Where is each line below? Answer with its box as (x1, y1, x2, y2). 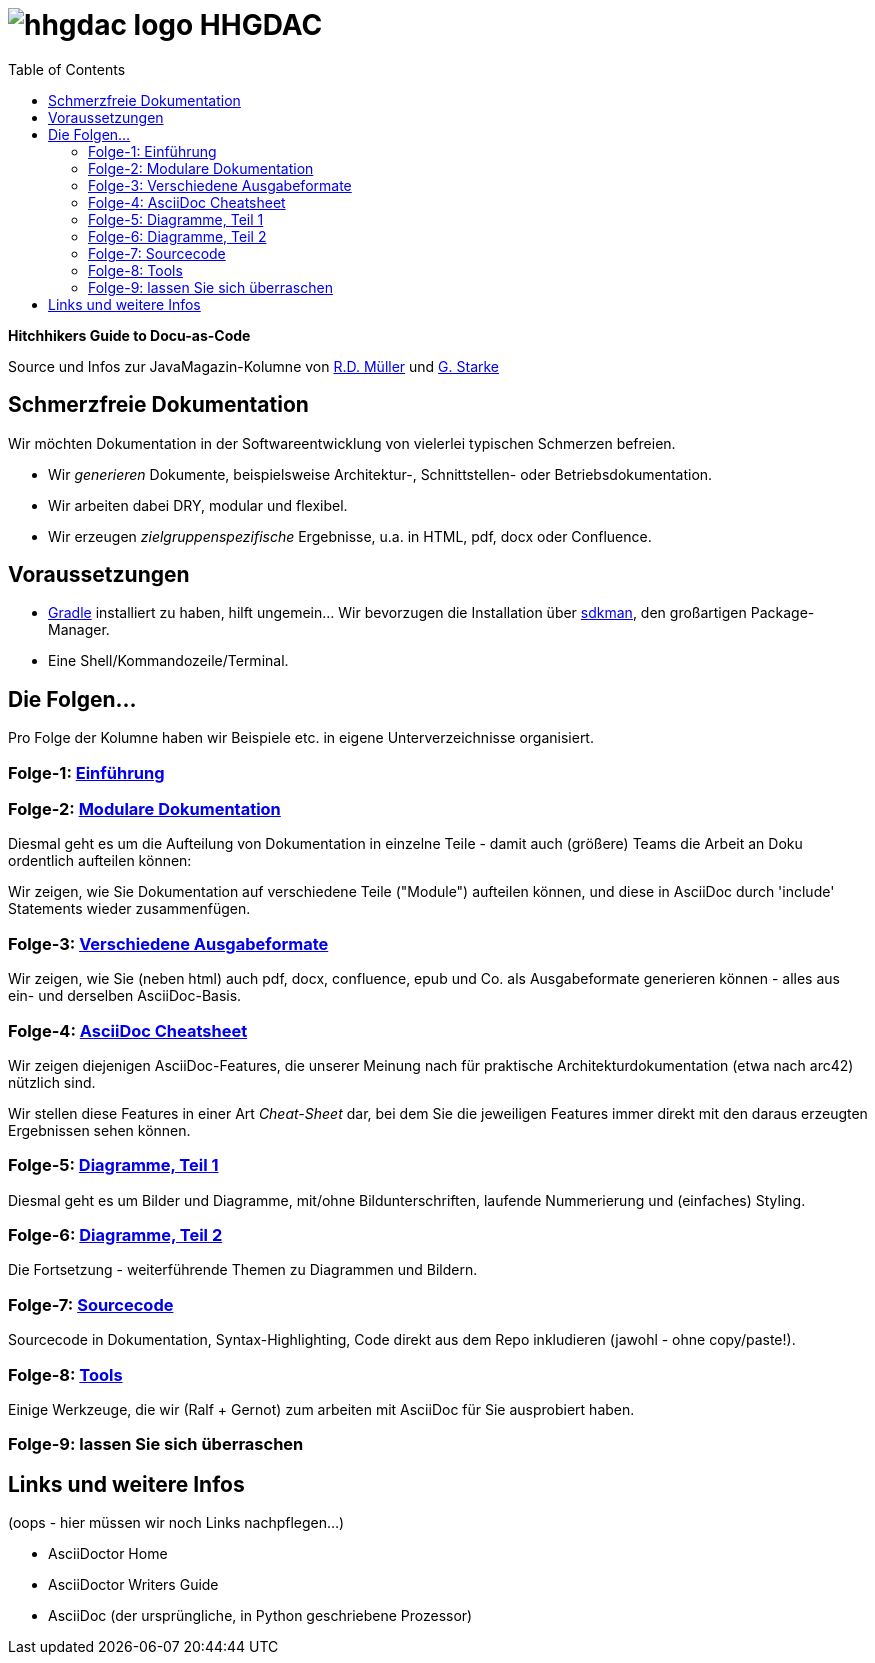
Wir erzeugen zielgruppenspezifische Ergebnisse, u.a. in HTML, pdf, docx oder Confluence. (48, 527, 652, 545)
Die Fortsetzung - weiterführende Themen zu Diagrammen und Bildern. (8, 1261, 478, 1279)
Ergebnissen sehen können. (8, 1121, 191, 1139)
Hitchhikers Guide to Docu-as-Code (8, 326, 251, 344)
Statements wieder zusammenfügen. (8, 900, 251, 918)
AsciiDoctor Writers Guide (48, 1576, 219, 1594)
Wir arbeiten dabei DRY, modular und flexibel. (48, 496, 348, 514)
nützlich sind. (8, 1073, 96, 1091)
